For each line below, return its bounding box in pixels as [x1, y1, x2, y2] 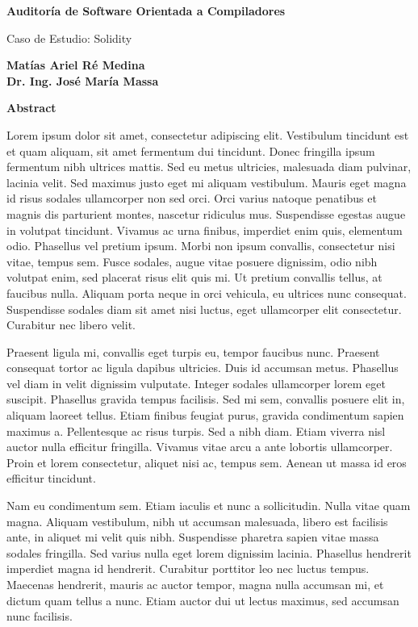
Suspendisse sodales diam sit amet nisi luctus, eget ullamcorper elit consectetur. [6, 300, 402, 317]
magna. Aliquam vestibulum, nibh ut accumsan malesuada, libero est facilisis [6, 512, 388, 529]
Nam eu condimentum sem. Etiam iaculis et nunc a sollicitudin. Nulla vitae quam [6, 497, 411, 514]
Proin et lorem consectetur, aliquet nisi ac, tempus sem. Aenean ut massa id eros [6, 454, 407, 470]
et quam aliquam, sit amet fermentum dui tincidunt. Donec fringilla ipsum [6, 142, 375, 159]
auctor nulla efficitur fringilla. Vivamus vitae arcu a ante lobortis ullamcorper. [6, 438, 393, 455]
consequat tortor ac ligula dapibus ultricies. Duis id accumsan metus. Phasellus [6, 359, 399, 376]
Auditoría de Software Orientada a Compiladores [6, 2, 286, 19]
